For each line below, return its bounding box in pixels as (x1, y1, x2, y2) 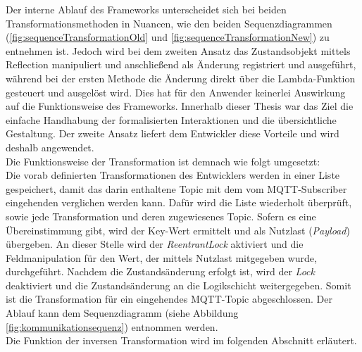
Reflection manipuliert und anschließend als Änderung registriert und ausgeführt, (6, 57, 356, 72)
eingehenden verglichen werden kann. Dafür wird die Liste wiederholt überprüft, (6, 195, 352, 210)
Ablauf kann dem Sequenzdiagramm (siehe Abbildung (6, 306, 239, 320)
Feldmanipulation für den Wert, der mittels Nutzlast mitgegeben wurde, (6, 250, 317, 265)
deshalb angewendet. (6, 139, 94, 154)
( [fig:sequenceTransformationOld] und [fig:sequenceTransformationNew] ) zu (6, 30, 330, 44)
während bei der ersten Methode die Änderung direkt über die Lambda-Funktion (6, 70, 356, 85)
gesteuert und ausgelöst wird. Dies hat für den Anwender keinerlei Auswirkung (6, 84, 346, 99)
